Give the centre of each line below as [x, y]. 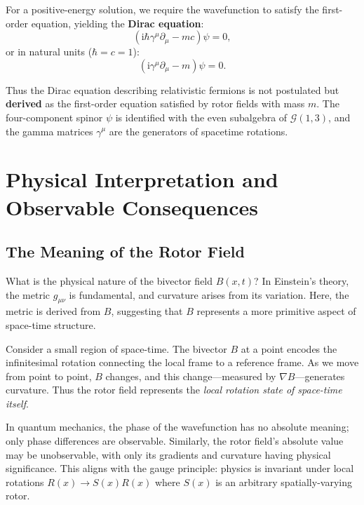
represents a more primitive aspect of [276, 311]
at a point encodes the [289, 348]
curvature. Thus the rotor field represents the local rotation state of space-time [174, 390]
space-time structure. [51, 324]
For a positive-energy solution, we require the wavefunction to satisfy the [162, 9]
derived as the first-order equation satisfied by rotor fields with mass [155, 103]
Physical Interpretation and [142, 179]
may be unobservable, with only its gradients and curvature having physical [168, 454]
